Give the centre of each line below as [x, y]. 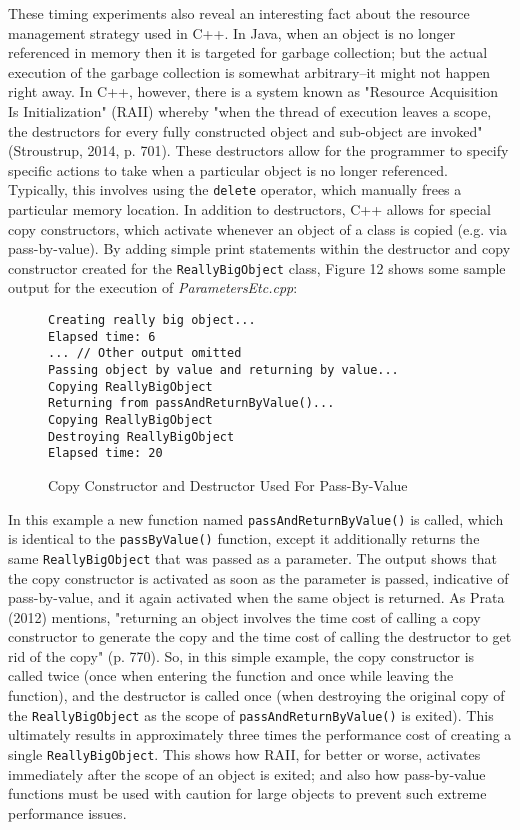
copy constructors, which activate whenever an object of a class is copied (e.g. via [257, 228]
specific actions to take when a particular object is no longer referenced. [228, 169]
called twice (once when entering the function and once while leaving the [231, 675]
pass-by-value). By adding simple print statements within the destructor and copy [259, 248]
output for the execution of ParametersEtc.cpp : [153, 287]
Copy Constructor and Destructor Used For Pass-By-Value [228, 484]
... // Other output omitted [145, 353]
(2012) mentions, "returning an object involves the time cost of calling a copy [244, 616]
